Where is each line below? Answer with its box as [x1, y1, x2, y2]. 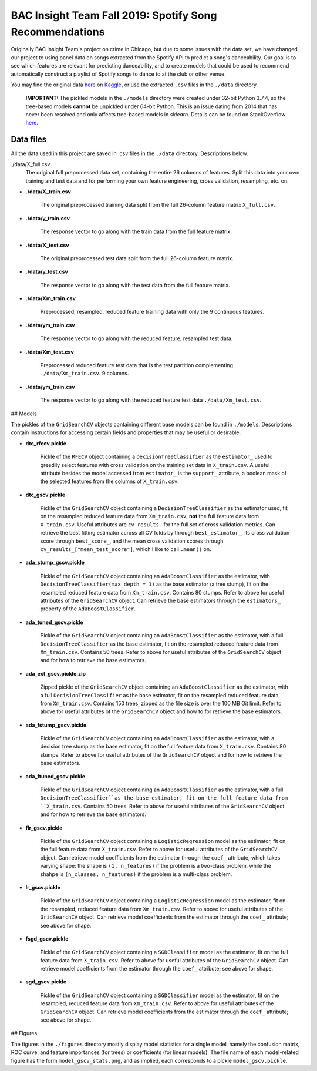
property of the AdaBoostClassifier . [40, 605, 136, 612]
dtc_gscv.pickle [25, 491, 66, 498]
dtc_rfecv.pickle [25, 439, 67, 446]
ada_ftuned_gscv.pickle [25, 773, 85, 780]
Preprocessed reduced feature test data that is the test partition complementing [40, 362, 234, 369]
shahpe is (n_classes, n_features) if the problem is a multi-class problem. [40, 870, 232, 878]
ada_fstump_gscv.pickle [25, 721, 87, 728]
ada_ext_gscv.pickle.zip [25, 670, 86, 677]
